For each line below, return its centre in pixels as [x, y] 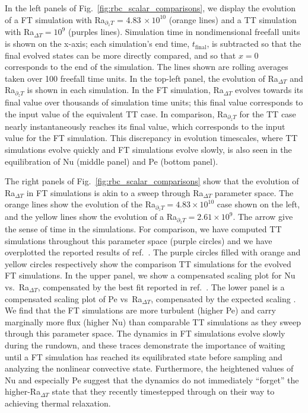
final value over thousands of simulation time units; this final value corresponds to [154, 102]
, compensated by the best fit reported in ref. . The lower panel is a [161, 286]
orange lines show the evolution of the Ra [80, 204]
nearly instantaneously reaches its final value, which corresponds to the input [145, 126]
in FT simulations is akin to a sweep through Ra [115, 192]
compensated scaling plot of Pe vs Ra [74, 298]
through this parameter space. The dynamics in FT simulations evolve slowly [145, 333]
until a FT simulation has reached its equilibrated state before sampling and [144, 356]
